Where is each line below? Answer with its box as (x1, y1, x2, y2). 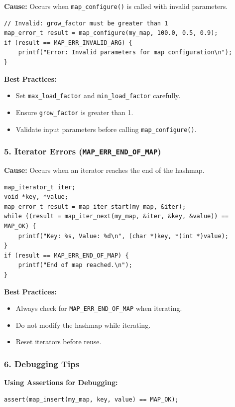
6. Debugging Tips (4, 357, 80, 370)
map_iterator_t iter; (4, 183, 76, 191)
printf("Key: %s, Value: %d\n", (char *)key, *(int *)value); (18, 232, 229, 240)
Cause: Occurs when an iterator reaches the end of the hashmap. (4, 164, 205, 175)
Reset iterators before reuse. (15, 336, 102, 347)
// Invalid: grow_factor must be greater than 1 (4, 19, 168, 27)
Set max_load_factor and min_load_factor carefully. (15, 90, 181, 101)
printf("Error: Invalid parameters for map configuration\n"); (18, 49, 233, 56)
